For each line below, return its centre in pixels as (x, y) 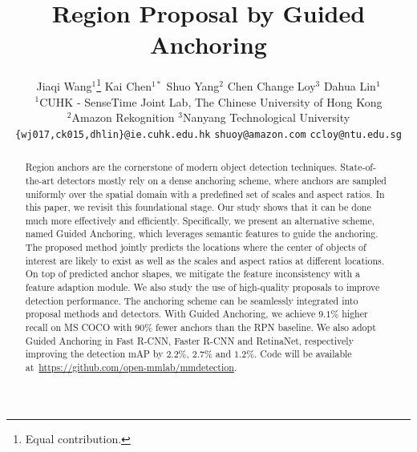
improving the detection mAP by (94, 354)
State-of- (358, 167)
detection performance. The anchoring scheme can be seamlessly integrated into (192, 300)
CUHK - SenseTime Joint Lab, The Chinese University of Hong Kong (211, 101)
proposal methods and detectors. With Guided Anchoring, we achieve (170, 314)
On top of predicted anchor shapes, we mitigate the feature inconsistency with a (192, 274)
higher (355, 314)
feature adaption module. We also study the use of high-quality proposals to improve (202, 287)
